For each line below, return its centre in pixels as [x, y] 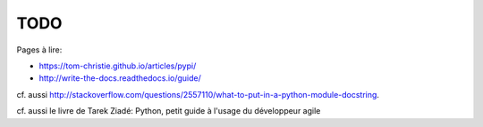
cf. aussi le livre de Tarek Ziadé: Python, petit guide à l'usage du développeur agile [169, 111]
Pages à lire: [39, 50]
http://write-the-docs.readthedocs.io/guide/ [120, 78]
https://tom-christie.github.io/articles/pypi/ [118, 66]
